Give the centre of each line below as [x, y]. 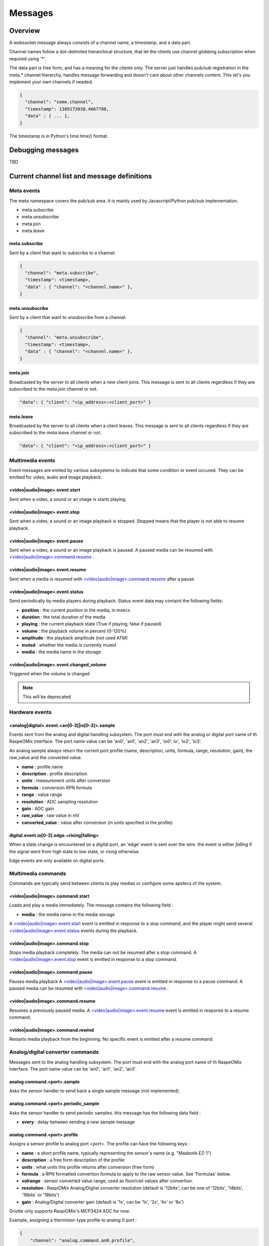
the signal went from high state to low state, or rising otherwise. [75, 851]
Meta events [25, 191]
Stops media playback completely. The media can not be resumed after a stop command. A [103, 952]
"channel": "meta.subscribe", [62, 273]
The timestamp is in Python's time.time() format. [59, 136]
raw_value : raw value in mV [51, 815]
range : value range [42, 794]
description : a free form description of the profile [73, 1160]
